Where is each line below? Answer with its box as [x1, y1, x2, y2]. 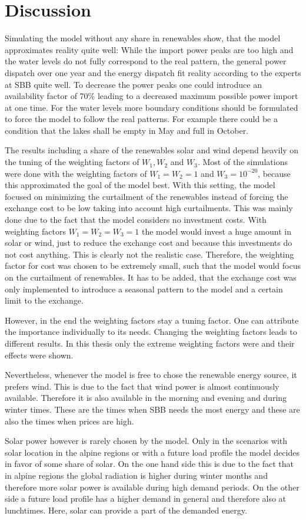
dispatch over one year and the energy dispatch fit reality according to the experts [5, 66, 301, 78]
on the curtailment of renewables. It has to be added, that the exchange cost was [5, 271, 297, 283]
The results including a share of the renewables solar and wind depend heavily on [5, 144, 299, 156]
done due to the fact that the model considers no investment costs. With [5, 213, 267, 226]
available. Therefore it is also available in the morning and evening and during [5, 391, 287, 404]
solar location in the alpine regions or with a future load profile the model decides [5, 446, 300, 458]
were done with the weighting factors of [5, 167, 147, 179]
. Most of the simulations [197, 156, 288, 168]
